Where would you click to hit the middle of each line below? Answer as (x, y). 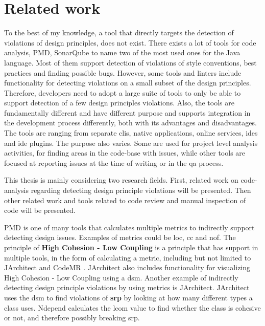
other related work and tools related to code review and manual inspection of (125, 200)
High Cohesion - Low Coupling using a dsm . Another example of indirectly (121, 277)
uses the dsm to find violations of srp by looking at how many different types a (128, 297)
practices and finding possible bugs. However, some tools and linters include (123, 72)
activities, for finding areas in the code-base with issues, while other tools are (125, 153)
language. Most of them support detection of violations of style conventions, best (130, 62)
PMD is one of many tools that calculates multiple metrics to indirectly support (129, 227)
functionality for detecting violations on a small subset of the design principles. (128, 83)
